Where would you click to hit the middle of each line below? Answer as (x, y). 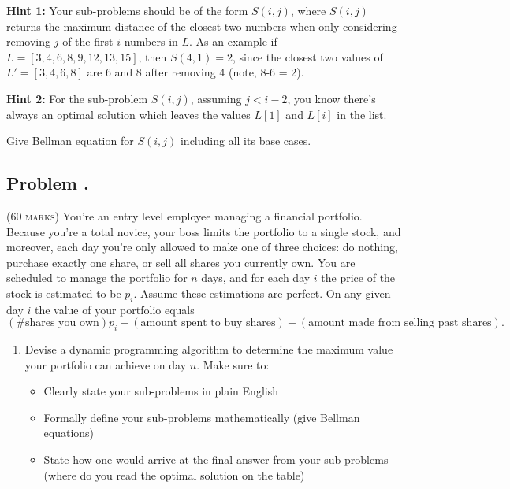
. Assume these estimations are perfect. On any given (262, 293)
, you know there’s (331, 98)
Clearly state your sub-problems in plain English (161, 391)
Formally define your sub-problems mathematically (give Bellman (202, 417)
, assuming (216, 98)
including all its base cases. (246, 141)
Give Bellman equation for (70, 141)
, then (153, 56)
